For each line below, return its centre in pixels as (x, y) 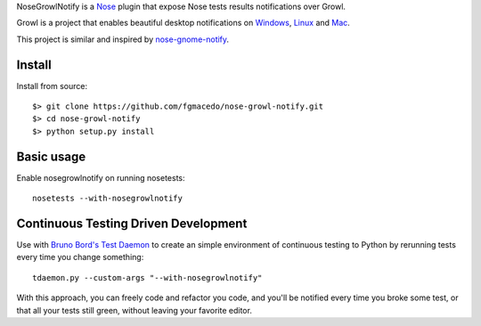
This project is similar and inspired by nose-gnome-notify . (123, 39)
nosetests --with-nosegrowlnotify (107, 199)
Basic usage (51, 156)
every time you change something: (80, 257)
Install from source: (52, 86)
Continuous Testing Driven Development (132, 223)
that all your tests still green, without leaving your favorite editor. (135, 310)
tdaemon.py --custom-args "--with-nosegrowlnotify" (147, 277)
